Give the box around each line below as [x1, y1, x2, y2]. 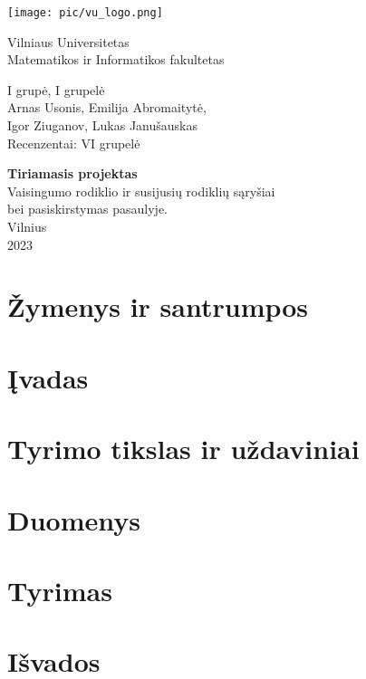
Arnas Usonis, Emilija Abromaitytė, [7, 98, 207, 117]
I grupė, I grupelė [7, 80, 105, 99]
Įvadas [7, 359, 89, 396]
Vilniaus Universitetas [7, 32, 130, 51]
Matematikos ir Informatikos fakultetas [7, 50, 225, 69]
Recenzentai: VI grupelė [7, 133, 140, 152]
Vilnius [7, 217, 47, 235]
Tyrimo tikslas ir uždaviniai [7, 430, 360, 467]
